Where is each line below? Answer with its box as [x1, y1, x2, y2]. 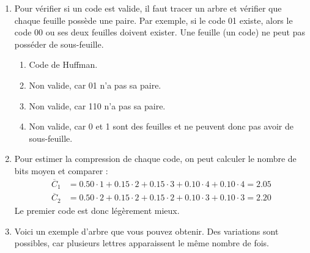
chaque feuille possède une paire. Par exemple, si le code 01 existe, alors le [14, 13, 293, 26]
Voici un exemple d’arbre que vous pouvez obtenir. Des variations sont [14, 224, 279, 237]
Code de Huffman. [29, 58, 98, 71]
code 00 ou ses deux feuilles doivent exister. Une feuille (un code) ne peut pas [14, 26, 306, 38]
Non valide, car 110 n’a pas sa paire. [29, 99, 166, 112]
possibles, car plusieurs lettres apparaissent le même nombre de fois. [14, 237, 269, 249]
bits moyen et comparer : [14, 164, 108, 177]
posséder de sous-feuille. [14, 37, 104, 50]
